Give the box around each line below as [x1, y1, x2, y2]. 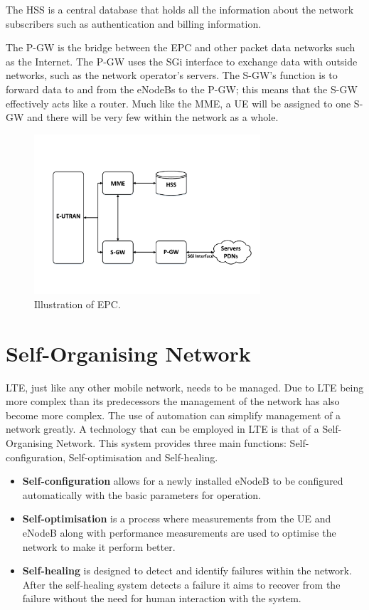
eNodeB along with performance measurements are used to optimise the [22, 525, 336, 540]
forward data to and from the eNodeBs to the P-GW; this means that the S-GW [6, 81, 358, 96]
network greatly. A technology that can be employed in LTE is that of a [6, 421, 319, 436]
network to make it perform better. [22, 539, 176, 554]
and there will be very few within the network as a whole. [27, 110, 279, 125]
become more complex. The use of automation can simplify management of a [6, 407, 341, 422]
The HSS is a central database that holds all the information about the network [6, 2, 354, 16]
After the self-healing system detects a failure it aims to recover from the [22, 577, 341, 591]
